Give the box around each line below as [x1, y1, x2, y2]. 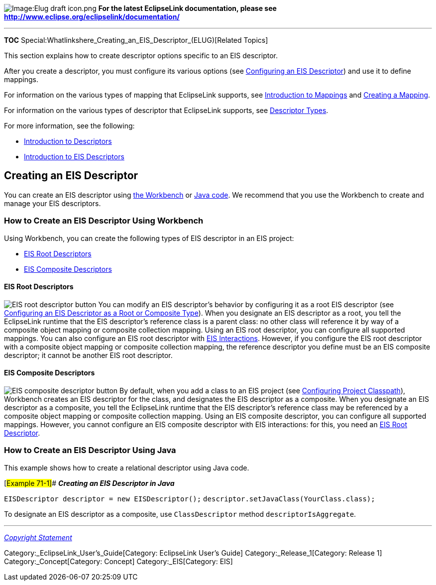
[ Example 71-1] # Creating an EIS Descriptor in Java [4, 478, 175, 487]
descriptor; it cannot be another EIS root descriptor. [4, 351, 173, 359]
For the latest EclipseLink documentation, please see [98, 4, 277, 12]
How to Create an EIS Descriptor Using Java [4, 445, 176, 456]
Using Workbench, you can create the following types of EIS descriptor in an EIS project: [4, 234, 294, 242]
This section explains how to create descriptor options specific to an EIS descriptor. [4, 51, 278, 60]
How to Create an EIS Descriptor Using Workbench [4, 216, 204, 226]
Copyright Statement [4, 533, 72, 542]
